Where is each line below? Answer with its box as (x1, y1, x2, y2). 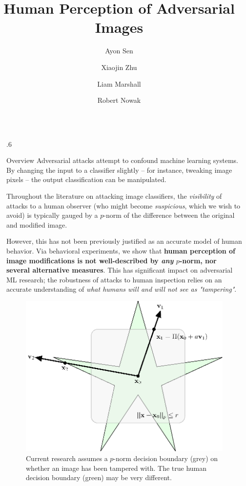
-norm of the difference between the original (103, 210, 235, 220)
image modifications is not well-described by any (6, 255, 174, 265)
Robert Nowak (97, 95, 141, 105)
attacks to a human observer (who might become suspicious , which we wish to (6, 200, 241, 210)
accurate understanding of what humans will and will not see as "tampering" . (6, 284, 237, 294)
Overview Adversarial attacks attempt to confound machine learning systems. (6, 155, 238, 165)
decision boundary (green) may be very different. (26, 472, 172, 483)
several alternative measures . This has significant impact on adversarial (6, 265, 233, 275)
